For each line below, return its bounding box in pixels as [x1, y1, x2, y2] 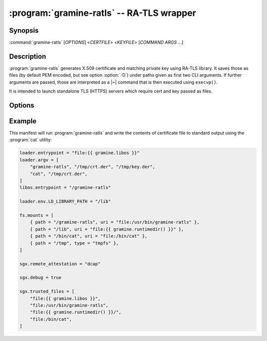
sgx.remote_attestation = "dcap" [19, 261, 101, 267]
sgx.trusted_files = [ [19, 289, 75, 294]
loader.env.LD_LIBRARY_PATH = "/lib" [19, 198, 111, 204]
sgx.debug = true [19, 275, 62, 281]
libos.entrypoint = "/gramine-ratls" [19, 185, 111, 191]
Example [9, 117, 37, 125]
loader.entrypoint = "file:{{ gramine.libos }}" [19, 150, 140, 156]
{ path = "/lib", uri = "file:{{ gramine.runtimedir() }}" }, [30, 226, 184, 232]
